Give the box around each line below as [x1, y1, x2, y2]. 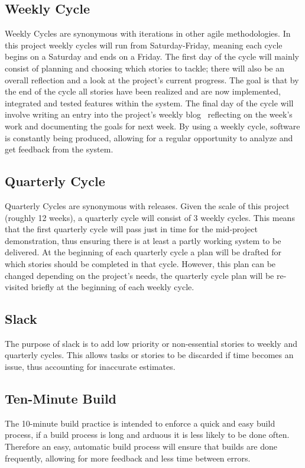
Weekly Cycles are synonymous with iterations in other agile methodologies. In [5, 27, 291, 40]
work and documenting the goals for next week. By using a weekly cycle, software [5, 119, 300, 132]
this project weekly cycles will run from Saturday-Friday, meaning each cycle [5, 38, 283, 51]
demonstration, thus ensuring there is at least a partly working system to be [5, 234, 281, 246]
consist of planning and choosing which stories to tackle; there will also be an [5, 61, 285, 74]
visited [5, 281, 29, 293]
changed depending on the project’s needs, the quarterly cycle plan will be [5, 269, 274, 281]
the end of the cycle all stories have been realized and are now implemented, [5, 85, 281, 97]
